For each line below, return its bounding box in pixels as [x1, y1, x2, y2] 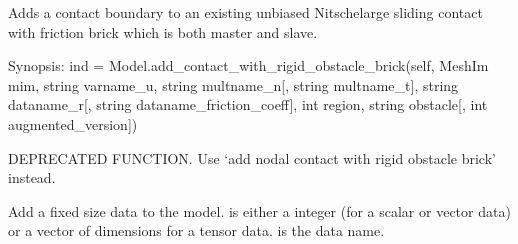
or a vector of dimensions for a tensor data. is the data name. [8, 220, 385, 241]
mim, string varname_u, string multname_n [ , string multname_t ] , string [8, 74, 459, 95]
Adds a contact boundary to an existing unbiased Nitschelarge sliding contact [8, 2, 483, 22]
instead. [8, 167, 56, 188]
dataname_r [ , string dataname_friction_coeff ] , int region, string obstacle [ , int [8, 94, 488, 115]
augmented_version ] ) [8, 113, 138, 134]
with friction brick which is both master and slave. [8, 21, 318, 42]
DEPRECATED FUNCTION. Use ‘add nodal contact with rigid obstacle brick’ [8, 147, 496, 168]
